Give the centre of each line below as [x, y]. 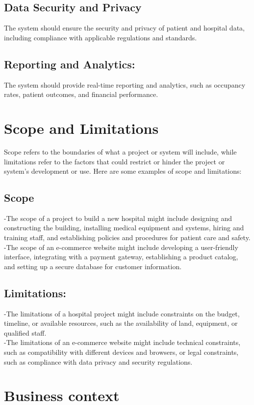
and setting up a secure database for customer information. [93, 266]
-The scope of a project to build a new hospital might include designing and [118, 218]
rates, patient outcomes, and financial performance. [81, 94]
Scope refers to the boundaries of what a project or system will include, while [120, 151]
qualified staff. [25, 332]
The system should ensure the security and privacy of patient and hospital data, [124, 28]
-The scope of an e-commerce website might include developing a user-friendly [121, 247]
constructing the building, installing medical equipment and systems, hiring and [124, 228]
